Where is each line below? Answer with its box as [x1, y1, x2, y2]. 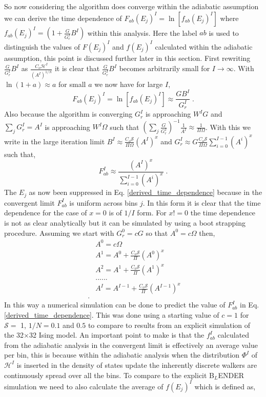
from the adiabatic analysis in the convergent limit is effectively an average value [4, 339, 258, 350]
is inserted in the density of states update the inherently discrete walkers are [16, 359, 257, 370]
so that [146, 227, 168, 238]
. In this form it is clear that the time [142, 197, 261, 208]
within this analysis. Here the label [87, 27, 197, 38]
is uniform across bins [69, 197, 138, 208]
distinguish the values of [4, 41, 80, 52]
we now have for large [94, 79, 163, 90]
